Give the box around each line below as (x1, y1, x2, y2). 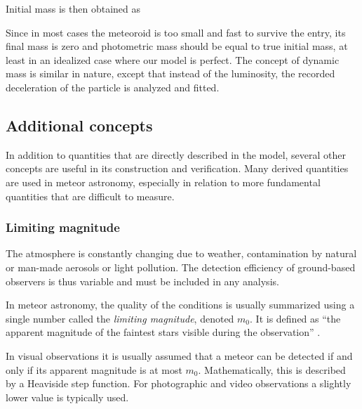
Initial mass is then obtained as (6, 1, 141, 15)
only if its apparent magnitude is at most (6, 362, 182, 377)
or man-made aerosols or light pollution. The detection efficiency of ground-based (6, 259, 356, 274)
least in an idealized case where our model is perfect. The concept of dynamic (6, 52, 340, 67)
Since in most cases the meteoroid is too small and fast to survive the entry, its (6, 25, 346, 39)
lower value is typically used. (6, 389, 129, 404)
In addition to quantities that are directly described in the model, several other (6, 147, 347, 162)
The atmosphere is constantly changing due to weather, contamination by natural (6, 246, 357, 261)
